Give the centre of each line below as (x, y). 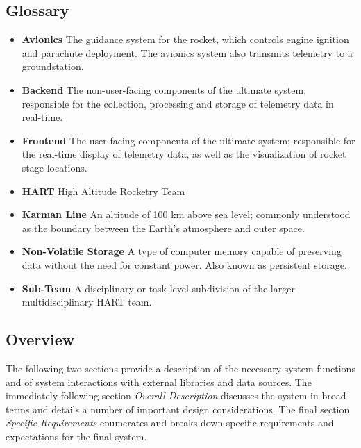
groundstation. (53, 66)
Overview (40, 339)
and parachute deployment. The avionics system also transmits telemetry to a (187, 52)
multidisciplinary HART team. (87, 302)
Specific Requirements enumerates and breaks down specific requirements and (170, 423)
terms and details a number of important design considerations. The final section (178, 409)
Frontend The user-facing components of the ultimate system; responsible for (188, 140)
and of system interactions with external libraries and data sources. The (159, 382)
